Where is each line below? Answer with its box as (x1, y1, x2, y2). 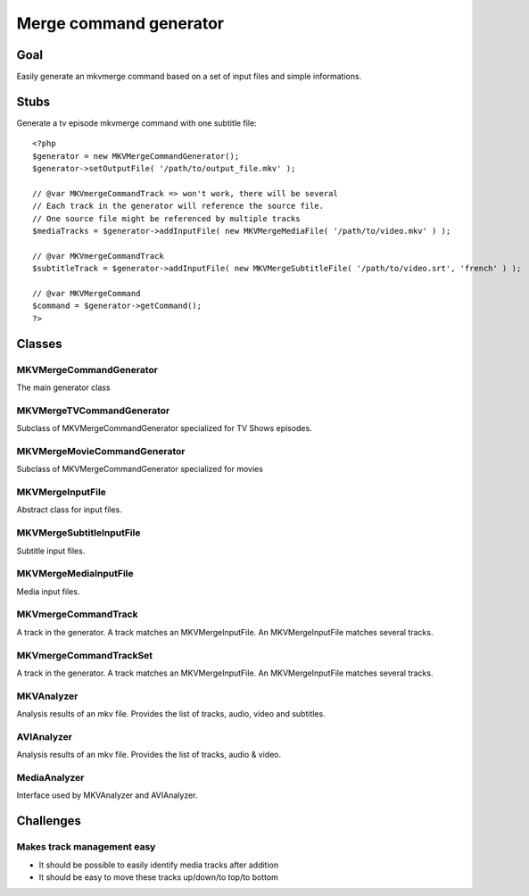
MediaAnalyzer (16, 772, 85, 784)
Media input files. (16, 585, 80, 597)
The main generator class (16, 382, 111, 393)
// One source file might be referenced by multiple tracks (32, 213, 301, 223)
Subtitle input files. (16, 545, 86, 556)
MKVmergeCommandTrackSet (16, 649, 153, 661)
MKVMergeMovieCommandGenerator (16, 444, 186, 457)
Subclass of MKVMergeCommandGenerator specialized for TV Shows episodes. (16, 423, 312, 434)
